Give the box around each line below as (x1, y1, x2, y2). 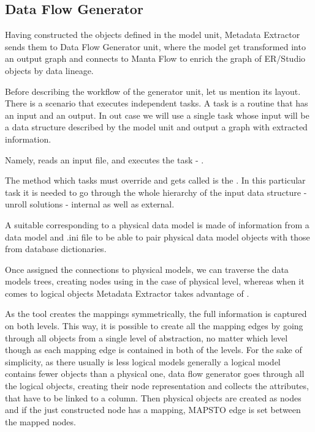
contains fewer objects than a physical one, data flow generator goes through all (5, 367, 305, 380)
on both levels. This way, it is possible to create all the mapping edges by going (5, 319, 303, 332)
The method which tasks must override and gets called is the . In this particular (5, 174, 306, 187)
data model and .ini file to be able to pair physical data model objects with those (5, 230, 310, 243)
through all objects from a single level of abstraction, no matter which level (5, 331, 288, 344)
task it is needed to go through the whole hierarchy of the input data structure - (5, 185, 307, 198)
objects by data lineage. (5, 64, 94, 76)
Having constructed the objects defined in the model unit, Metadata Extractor (5, 28, 300, 41)
